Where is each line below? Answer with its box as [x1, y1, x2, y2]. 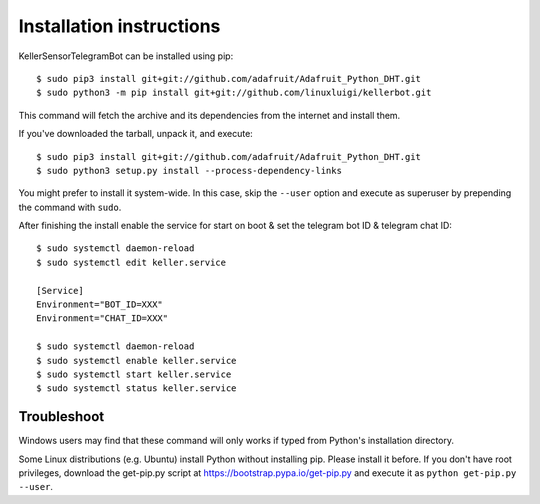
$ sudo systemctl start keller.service [36, 368, 232, 380]
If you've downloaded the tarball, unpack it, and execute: [18, 128, 254, 140]
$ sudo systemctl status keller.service [36, 383, 237, 394]
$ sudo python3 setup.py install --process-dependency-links [36, 165, 342, 176]
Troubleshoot [18, 408, 105, 425]
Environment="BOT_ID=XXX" [36, 299, 164, 310]
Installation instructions [18, 15, 221, 37]
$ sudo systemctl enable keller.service [36, 355, 237, 366]
